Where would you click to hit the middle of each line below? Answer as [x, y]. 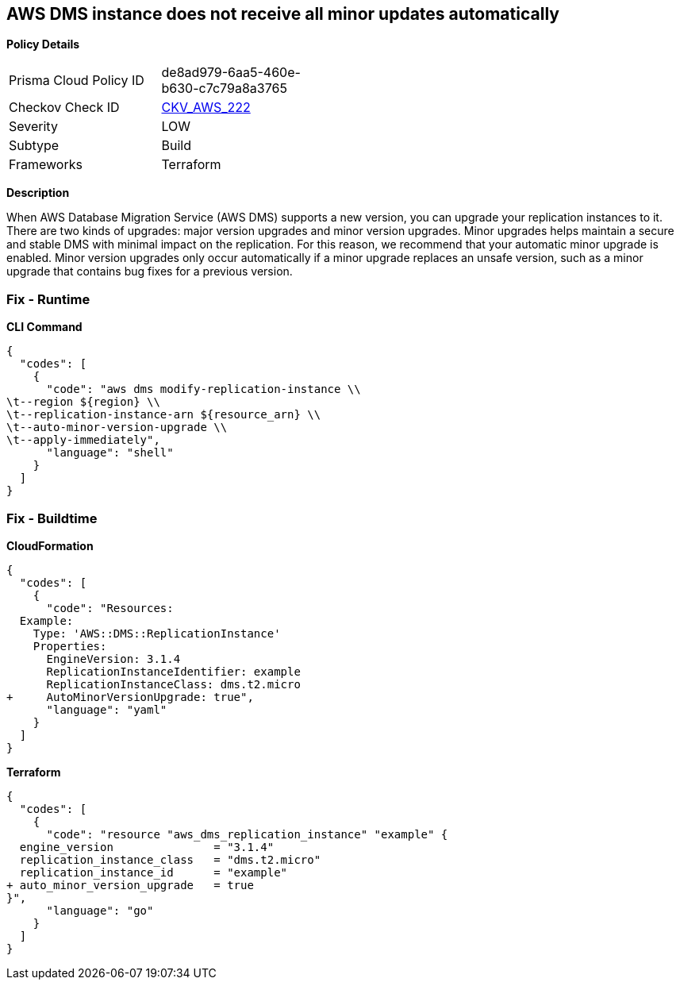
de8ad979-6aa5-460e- [231, 73]
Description [38, 193]
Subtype [34, 146]
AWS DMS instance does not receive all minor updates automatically [283, 14]
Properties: [70, 646]
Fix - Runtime [48, 299]
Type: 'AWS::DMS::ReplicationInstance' [157, 633]
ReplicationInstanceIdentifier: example [173, 671]
